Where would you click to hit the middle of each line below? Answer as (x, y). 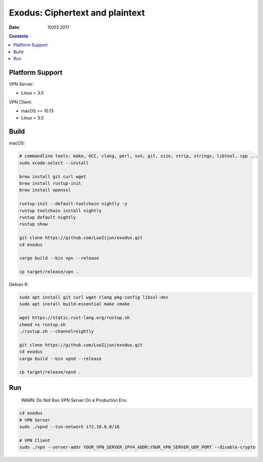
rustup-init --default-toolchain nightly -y (73, 204)
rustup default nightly (48, 217)
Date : (15, 27)
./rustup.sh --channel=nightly (57, 331)
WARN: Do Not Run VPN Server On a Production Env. (74, 400)
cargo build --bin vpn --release (59, 258)
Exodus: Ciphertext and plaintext (77, 13)
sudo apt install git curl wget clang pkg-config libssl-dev (94, 297)
